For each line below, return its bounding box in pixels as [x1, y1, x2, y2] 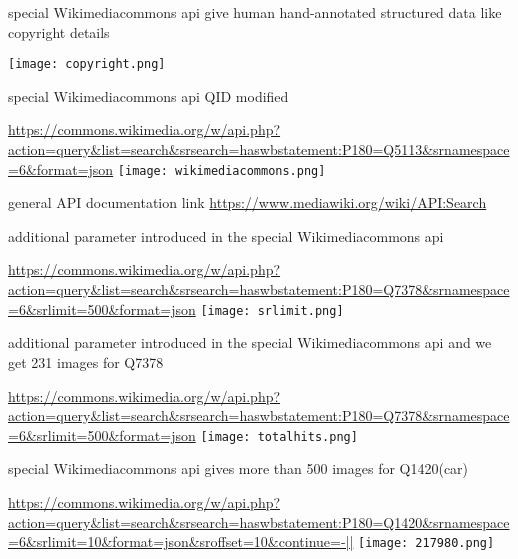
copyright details [8, 21, 110, 42]
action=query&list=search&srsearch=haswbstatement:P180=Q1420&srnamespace [8, 511, 510, 532]
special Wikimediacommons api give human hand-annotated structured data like [8, 2, 502, 22]
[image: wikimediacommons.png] [117, 163, 326, 178]
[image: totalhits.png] [200, 429, 358, 444]
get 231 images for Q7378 [8, 351, 164, 372]
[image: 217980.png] [358, 536, 495, 551]
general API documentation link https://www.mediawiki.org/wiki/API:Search [8, 192, 487, 213]
